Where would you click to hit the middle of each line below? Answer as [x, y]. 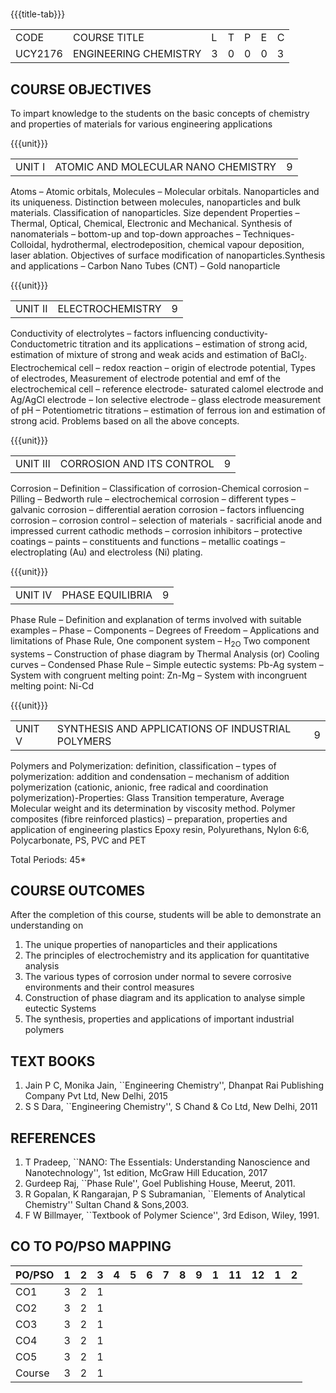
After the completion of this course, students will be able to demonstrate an [166, 915]
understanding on [47, 925]
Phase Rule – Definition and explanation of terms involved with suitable [156, 619]
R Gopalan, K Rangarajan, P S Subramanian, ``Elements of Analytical [165, 1194]
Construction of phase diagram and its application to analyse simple [165, 998]
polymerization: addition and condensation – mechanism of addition [150, 776]
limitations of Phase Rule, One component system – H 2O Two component [160, 641]
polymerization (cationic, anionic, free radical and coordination [139, 787]
